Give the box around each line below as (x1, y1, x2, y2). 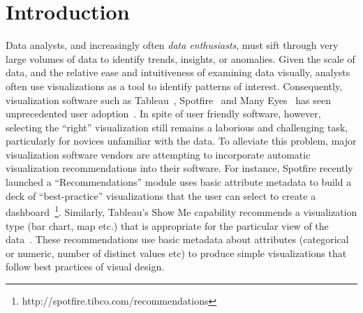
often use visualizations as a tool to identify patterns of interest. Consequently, (6, 78, 343, 93)
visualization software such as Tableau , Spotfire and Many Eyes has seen (6, 92, 331, 107)
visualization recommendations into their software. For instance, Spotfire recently (6, 161, 353, 175)
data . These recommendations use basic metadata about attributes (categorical (6, 232, 349, 247)
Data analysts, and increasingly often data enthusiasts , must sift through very (6, 38, 339, 52)
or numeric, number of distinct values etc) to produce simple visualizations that (6, 245, 347, 260)
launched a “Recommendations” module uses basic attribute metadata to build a (6, 175, 352, 189)
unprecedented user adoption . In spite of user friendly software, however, (6, 106, 321, 121)
